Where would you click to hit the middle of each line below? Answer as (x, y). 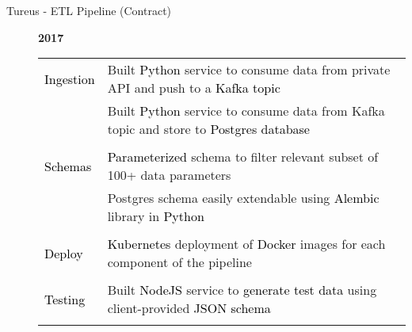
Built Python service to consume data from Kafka (246, 111)
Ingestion (70, 78)
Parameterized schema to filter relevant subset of (243, 157)
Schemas (68, 166)
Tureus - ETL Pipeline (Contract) (89, 10)
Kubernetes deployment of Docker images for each (246, 244)
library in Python (156, 216)
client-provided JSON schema (189, 308)
